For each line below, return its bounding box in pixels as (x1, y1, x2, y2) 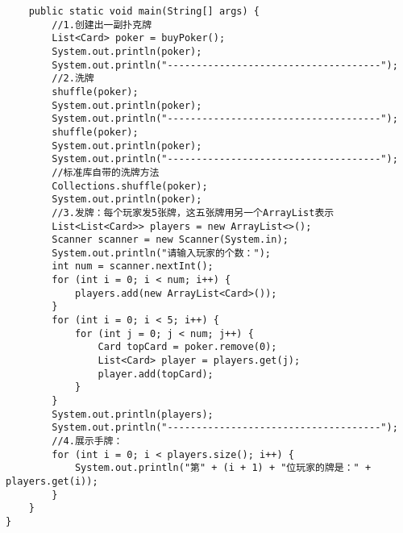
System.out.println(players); (52, 408, 214, 420)
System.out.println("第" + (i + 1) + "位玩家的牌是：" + (74, 462, 372, 474)
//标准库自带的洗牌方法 (52, 166, 160, 178)
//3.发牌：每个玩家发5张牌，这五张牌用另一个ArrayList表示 (52, 206, 334, 219)
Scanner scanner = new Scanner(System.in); (52, 234, 289, 246)
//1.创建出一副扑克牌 (52, 19, 152, 31)
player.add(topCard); (98, 368, 214, 380)
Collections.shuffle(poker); (52, 180, 208, 192)
